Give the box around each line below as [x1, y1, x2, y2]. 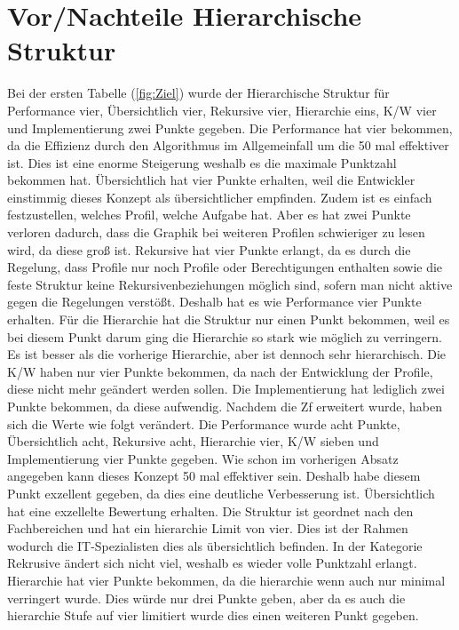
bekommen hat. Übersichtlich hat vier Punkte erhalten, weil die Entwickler [7, 171, 415, 189]
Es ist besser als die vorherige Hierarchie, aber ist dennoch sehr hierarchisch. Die [7, 345, 447, 363]
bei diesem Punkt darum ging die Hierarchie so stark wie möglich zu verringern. [7, 327, 442, 346]
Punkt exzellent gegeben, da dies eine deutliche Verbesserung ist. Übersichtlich [7, 483, 435, 502]
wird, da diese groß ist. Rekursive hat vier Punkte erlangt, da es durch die [7, 240, 411, 259]
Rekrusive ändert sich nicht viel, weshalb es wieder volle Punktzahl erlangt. [7, 554, 417, 572]
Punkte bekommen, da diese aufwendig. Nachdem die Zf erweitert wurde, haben [7, 397, 443, 415]
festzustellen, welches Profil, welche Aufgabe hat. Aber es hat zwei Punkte [7, 205, 411, 224]
